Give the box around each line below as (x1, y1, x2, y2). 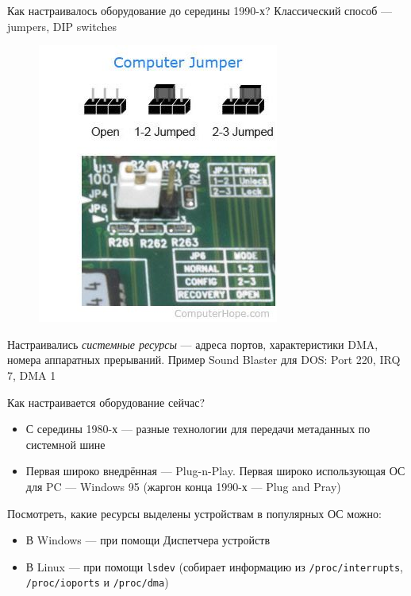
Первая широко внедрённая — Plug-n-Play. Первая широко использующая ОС (25, 462, 405, 479)
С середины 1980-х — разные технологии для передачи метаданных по (25, 420, 371, 437)
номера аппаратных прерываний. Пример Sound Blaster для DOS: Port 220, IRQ (7, 351, 401, 368)
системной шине (25, 435, 106, 452)
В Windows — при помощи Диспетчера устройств (25, 532, 271, 548)
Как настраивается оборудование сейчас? (7, 393, 205, 410)
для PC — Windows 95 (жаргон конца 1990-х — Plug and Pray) (25, 478, 341, 494)
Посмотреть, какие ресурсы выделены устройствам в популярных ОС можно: (7, 505, 382, 521)
